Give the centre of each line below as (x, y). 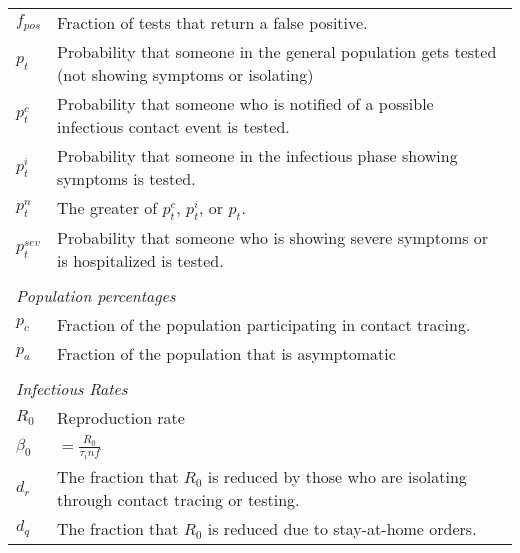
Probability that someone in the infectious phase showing (257, 155)
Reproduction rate (121, 418)
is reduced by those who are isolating (337, 477)
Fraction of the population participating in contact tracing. (264, 325)
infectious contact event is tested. (173, 126)
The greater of (107, 207)
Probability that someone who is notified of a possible (245, 103)
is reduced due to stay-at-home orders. (342, 529)
